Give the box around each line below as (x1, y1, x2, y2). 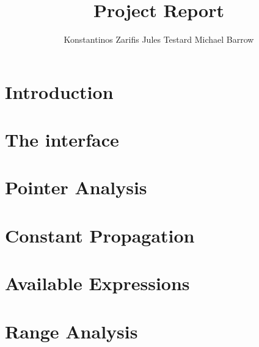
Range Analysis (5, 318, 138, 343)
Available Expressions (5, 271, 190, 296)
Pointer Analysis (5, 175, 147, 200)
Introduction (5, 79, 114, 104)
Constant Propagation (5, 222, 195, 247)
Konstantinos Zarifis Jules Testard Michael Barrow (64, 33, 254, 46)
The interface (5, 127, 119, 152)
